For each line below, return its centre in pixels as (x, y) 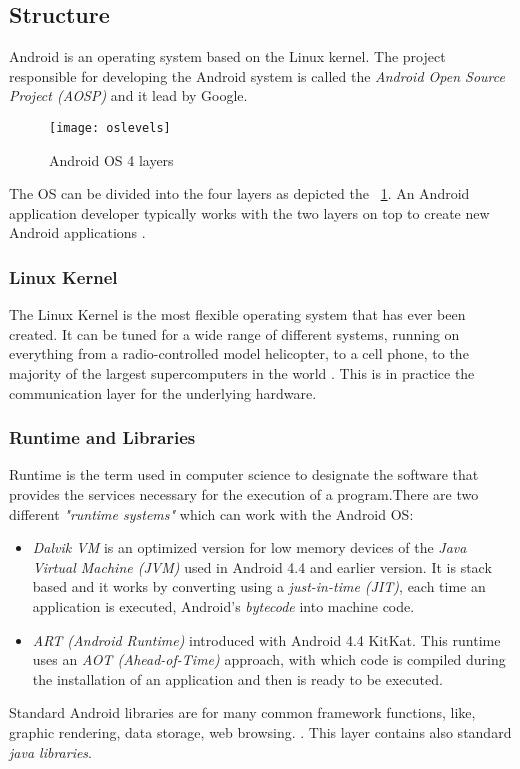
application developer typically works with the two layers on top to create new (249, 212)
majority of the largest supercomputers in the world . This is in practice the (242, 373)
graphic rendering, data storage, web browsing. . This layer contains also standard (260, 731)
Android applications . (77, 232)
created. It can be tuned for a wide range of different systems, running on (234, 333)
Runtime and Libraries (102, 437)
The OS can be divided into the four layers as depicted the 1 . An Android (239, 193)
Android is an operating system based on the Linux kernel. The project (227, 56)
